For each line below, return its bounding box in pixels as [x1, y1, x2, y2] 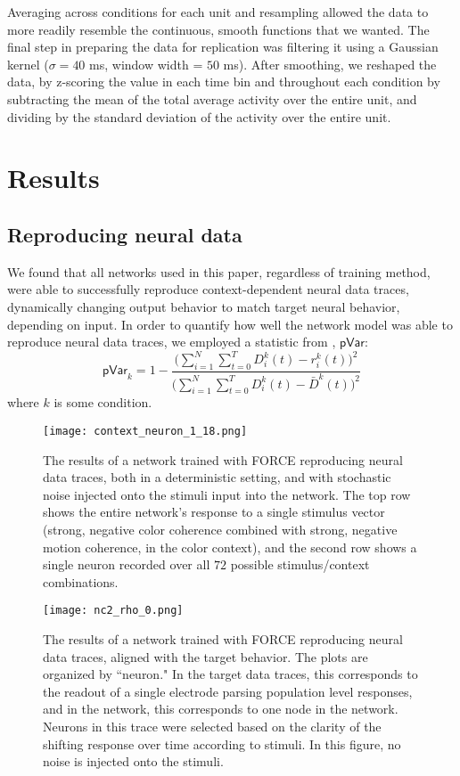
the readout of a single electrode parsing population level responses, [43, 682, 413, 700]
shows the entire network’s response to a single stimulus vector [43, 502, 385, 521]
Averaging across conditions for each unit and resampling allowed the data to [7, 3, 429, 20]
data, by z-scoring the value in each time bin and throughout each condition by [7, 72, 440, 91]
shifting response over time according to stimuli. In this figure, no [43, 734, 401, 753]
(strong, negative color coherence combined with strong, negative [43, 520, 398, 539]
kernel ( [7, 54, 49, 73]
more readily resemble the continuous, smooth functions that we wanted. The [7, 20, 430, 38]
